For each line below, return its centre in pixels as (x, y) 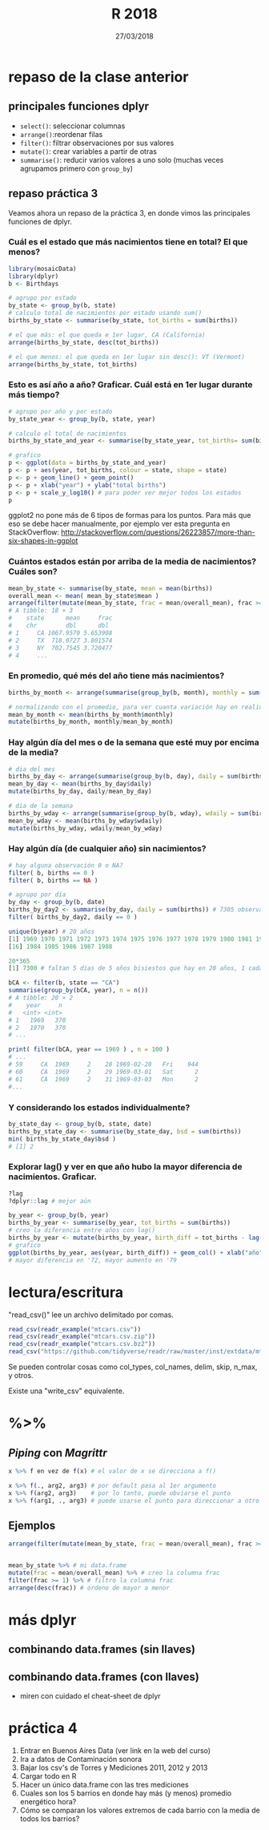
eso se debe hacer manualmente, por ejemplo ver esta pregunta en (119, 524)
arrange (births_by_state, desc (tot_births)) (84, 342)
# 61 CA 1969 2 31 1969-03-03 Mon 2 (103, 1079)
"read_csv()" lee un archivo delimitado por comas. (91, 1315)
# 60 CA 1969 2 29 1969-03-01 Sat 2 (103, 1072)
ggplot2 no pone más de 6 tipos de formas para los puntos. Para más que (130, 515)
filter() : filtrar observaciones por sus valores (97, 143)
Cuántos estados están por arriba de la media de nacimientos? (132, 562)
